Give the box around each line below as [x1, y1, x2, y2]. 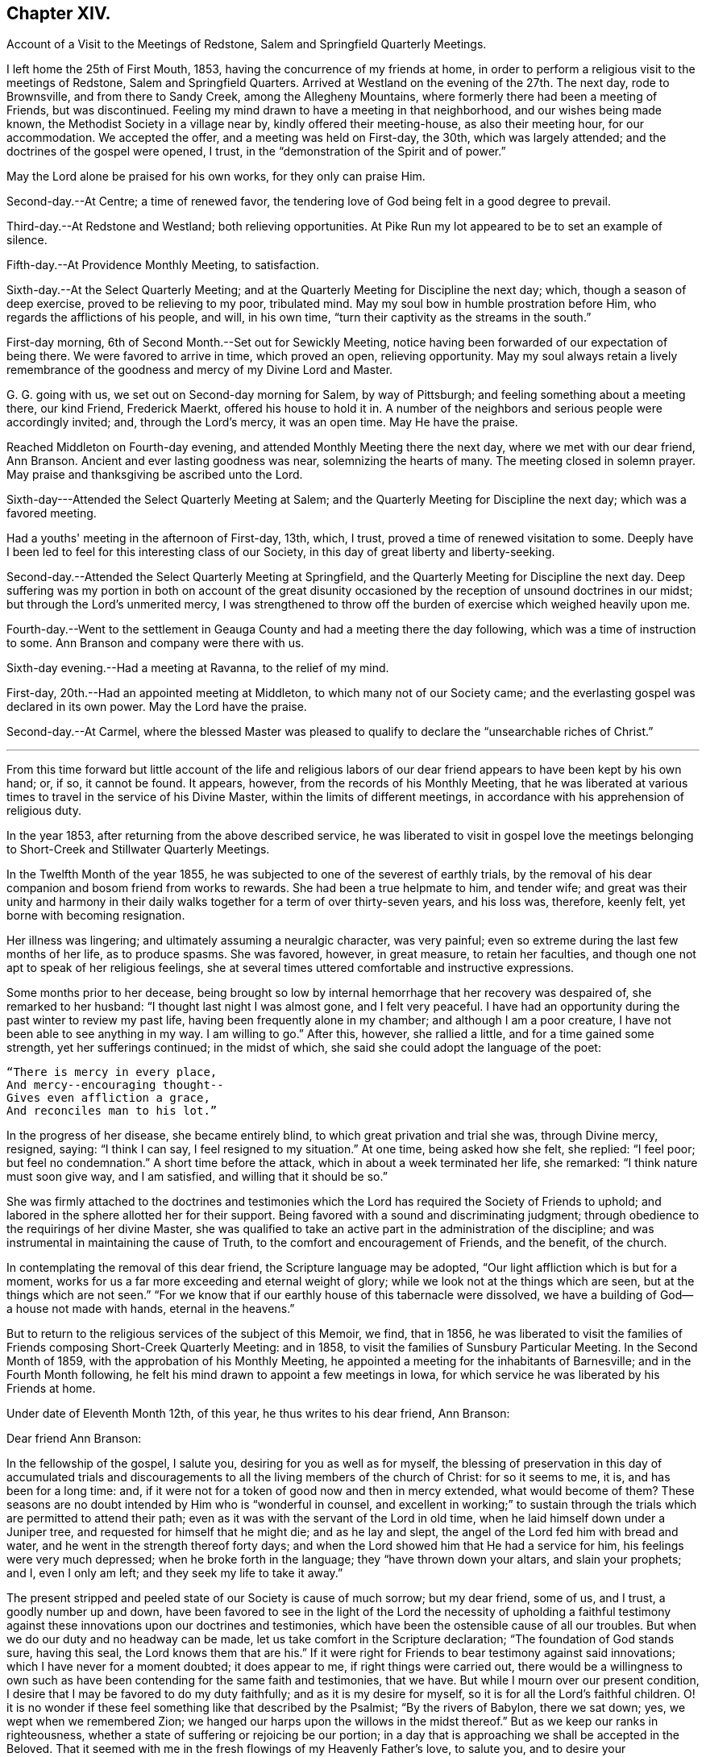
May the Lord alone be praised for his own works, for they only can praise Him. [6, 169, 426, 184]
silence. [6, 233, 48, 247]
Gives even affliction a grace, [6, 1091, 210, 1105]
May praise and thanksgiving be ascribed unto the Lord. [6, 467, 303, 482]
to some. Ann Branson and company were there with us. [6, 636, 305, 650]
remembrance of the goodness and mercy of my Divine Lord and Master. [6, 363, 393, 377]
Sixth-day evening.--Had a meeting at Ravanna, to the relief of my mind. [6, 661, 389, 675]
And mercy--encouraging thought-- [6, 1078, 224, 1092]
